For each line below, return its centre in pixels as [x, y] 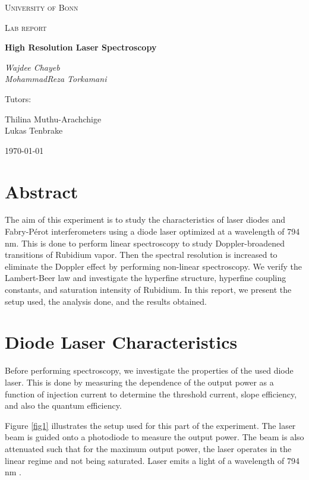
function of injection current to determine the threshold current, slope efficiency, [151, 394]
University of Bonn [42, 7]
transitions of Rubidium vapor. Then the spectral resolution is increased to [141, 255]
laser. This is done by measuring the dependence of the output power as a [139, 382]
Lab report [26, 27]
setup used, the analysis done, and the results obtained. [106, 301]
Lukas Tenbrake [34, 130]
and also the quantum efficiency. [63, 405]
